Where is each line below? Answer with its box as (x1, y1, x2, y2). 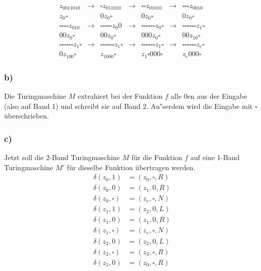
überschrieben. (4, 110, 49, 121)
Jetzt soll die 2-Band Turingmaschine (4, 152, 120, 163)
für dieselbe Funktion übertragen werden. (67, 162, 195, 172)
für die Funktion (132, 152, 182, 163)
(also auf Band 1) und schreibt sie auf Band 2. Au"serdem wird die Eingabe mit (4, 100, 253, 111)
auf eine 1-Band (190, 152, 240, 163)
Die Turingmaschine (4, 91, 67, 101)
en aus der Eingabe (187, 91, 247, 101)
